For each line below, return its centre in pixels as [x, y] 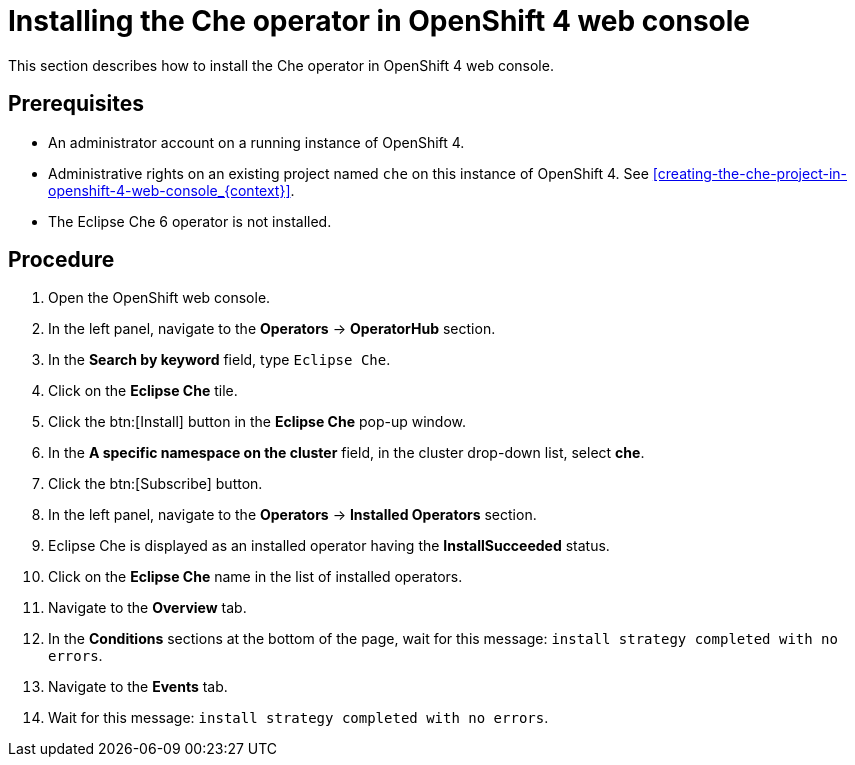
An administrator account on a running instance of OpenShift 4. [256, 142]
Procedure [61, 260]
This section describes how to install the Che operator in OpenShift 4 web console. [281, 65]
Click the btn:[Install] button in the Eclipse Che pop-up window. [257, 422]
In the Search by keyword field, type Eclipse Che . [219, 360]
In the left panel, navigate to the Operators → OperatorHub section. [272, 329]
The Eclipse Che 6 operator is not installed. [190, 221]
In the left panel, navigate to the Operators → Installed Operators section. [292, 515]
